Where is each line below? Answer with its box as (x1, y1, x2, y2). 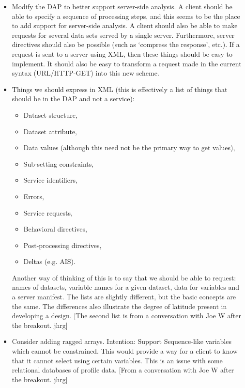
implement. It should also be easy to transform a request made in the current (12, 58, 242, 68)
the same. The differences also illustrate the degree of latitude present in (12, 301, 227, 311)
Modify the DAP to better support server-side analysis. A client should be (12, 1, 232, 11)
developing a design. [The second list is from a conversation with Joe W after (12, 310, 241, 321)
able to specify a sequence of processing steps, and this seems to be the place (12, 11, 240, 21)
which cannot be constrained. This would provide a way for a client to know (12, 346, 238, 356)
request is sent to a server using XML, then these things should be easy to (12, 48, 232, 59)
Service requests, (23, 207, 73, 217)
